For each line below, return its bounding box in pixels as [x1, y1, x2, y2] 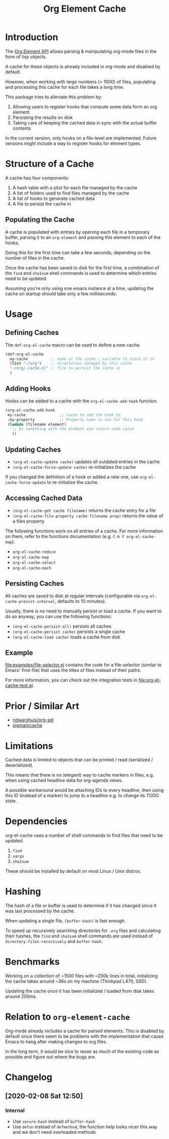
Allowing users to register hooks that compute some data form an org [12, 103, 157, 109]
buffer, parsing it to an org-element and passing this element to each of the [5, 234, 161, 240]
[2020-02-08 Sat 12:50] [5, 1091, 83, 1100]
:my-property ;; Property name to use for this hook [7, 417, 143, 422]
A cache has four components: [5, 175, 70, 181]
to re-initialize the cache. [47, 479, 99, 485]
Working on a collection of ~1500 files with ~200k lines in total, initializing [5, 973, 158, 979]
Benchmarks [5, 956, 60, 967]
